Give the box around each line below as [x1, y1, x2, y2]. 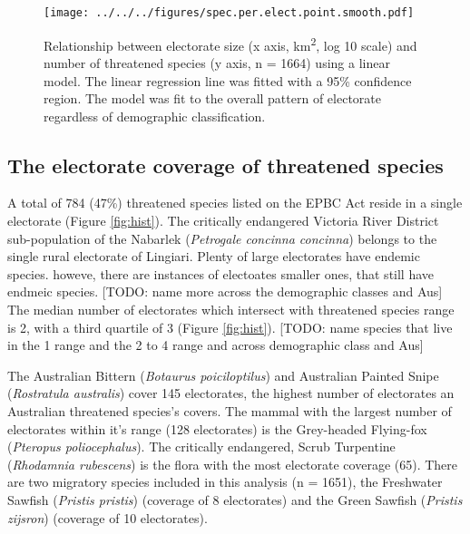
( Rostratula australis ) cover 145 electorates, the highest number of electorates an [7, 384, 455, 403]
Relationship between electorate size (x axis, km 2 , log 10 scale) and [44, 33, 417, 54]
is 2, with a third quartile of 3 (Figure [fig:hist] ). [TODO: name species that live [7, 317, 453, 336]
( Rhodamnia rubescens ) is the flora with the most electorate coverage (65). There [7, 454, 458, 473]
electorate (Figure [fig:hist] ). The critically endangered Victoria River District [7, 211, 439, 230]
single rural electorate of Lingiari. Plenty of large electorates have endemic [7, 247, 420, 266]
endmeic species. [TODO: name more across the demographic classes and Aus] [7, 282, 443, 301]
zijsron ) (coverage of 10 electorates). [7, 508, 208, 527]
